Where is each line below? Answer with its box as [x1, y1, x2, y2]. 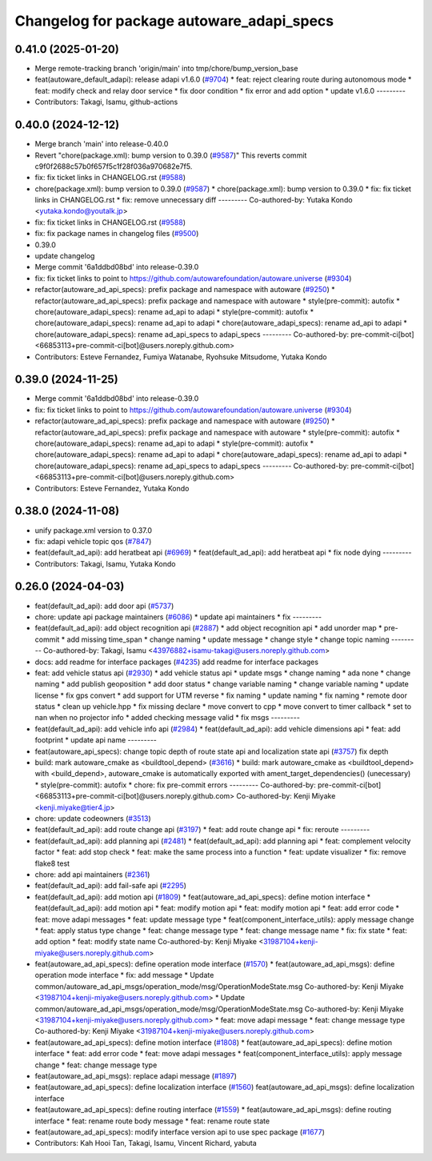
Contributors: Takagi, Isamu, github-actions [34, 97, 178, 107]
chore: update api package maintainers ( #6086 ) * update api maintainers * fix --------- [34, 612, 322, 622]
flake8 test [34, 859, 70, 868]
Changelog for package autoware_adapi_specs [14, 12, 334, 30]
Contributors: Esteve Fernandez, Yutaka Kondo [34, 483, 190, 493]
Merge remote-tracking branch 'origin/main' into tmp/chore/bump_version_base [34, 64, 298, 74]
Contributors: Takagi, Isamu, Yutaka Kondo [34, 558, 176, 568]
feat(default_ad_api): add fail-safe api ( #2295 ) [34, 881, 187, 891]
